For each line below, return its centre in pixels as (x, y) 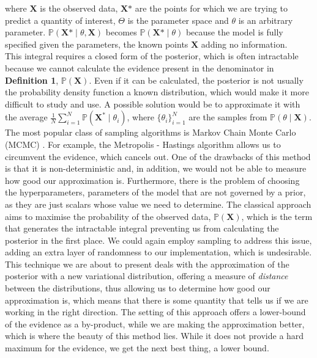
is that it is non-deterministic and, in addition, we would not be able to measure (156, 168)
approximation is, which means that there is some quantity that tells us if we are (157, 300)
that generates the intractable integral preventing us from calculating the (142, 228)
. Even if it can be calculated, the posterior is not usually (196, 80)
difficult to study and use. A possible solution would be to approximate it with (153, 104)
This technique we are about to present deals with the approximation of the (147, 264)
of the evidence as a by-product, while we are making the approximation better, (155, 323)
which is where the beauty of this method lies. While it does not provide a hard (155, 336)
